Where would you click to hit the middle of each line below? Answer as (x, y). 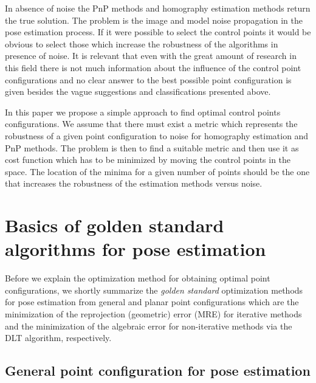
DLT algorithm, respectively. (58, 338)
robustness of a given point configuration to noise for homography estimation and (157, 135)
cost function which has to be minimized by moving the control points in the (148, 160)
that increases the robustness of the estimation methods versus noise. (134, 183)
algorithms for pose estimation (136, 249)
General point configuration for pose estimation (158, 371)
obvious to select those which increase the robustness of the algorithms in (142, 43)
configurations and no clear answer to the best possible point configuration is (148, 79)
